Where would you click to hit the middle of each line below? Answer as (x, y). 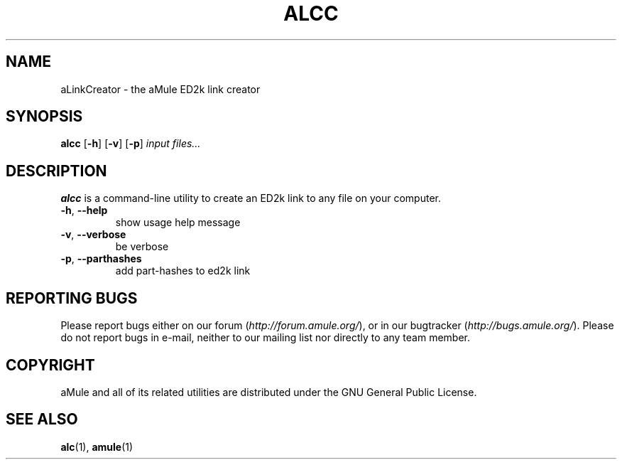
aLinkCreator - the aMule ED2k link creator (160, 89)
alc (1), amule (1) (97, 447)
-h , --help (84, 210)
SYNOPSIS (44, 117)
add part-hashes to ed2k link (183, 271)
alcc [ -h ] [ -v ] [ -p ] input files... (131, 144)
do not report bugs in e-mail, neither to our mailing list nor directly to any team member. (266, 338)
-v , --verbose (93, 235)
